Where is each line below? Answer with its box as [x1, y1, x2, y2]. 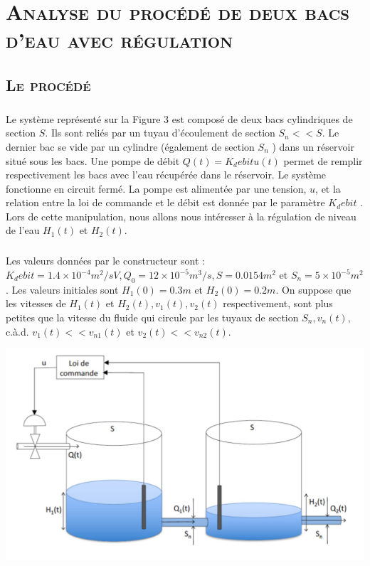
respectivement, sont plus [223, 296, 333, 311]
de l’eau [6, 223, 40, 237]
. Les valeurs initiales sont [6, 282, 119, 297]
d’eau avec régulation [6, 25, 233, 54]
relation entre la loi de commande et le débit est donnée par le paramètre [6, 195, 325, 210]
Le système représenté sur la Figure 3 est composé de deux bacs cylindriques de [6, 111, 353, 126]
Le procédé [6, 73, 91, 95]
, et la [315, 181, 341, 196]
